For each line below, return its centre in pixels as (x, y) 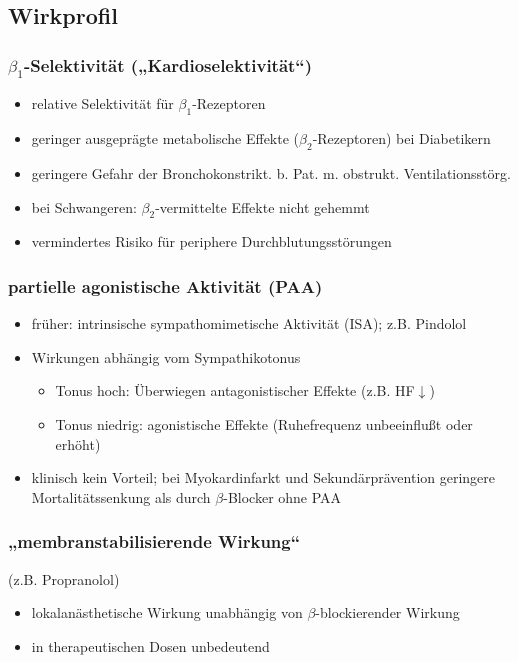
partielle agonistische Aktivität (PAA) (165, 285)
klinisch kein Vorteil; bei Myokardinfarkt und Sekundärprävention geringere (263, 477)
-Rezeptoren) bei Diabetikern (401, 138)
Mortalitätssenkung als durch (121, 496)
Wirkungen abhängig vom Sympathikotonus (166, 356)
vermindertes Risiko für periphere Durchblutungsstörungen (211, 241)
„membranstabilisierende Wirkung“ (154, 541)
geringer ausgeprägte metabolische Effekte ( (165, 138)
